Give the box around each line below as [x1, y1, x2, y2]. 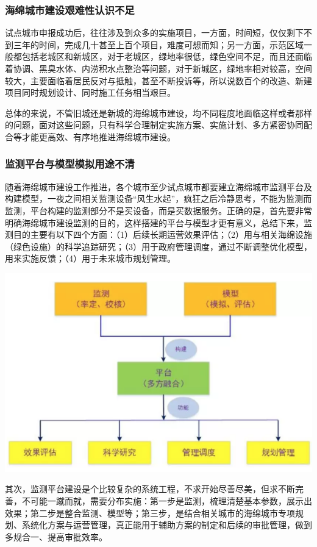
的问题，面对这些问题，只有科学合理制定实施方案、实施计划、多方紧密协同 [5, 118, 304, 131]
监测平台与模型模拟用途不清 [5, 156, 135, 171]
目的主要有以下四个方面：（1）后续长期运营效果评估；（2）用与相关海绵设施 [13, 228, 312, 241]
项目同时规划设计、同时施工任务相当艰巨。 [5, 86, 176, 99]
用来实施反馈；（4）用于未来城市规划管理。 [5, 252, 176, 265]
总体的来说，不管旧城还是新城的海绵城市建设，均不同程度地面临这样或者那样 [5, 106, 312, 119]
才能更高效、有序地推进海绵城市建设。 [21, 130, 176, 143]
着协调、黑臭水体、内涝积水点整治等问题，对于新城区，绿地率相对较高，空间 [5, 62, 312, 74]
